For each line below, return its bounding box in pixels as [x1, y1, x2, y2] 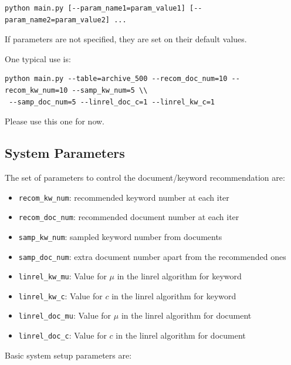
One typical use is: [5, 52, 71, 65]
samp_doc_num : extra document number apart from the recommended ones [18, 250, 286, 262]
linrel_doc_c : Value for [18, 329, 107, 342]
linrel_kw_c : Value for [18, 289, 103, 302]
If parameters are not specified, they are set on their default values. [5, 33, 247, 45]
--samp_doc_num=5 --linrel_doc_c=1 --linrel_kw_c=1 [9, 97, 215, 106]
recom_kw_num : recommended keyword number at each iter [18, 191, 229, 203]
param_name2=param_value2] [5, 15, 110, 24]
